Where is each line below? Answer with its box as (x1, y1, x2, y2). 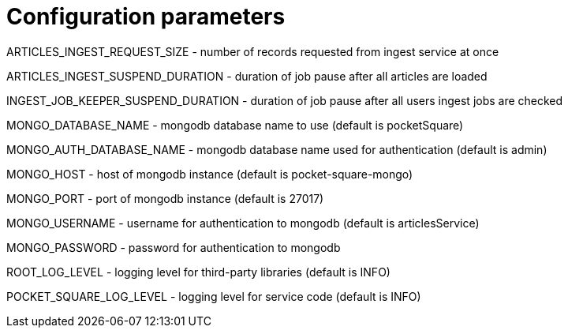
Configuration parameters (6, 3, 286, 30)
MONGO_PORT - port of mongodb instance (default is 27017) (6, 191, 324, 205)
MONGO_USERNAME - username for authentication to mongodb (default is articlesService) (6, 216, 480, 230)
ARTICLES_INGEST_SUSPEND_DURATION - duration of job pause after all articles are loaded (6, 69, 488, 83)
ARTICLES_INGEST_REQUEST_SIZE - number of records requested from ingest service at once (6, 44, 499, 58)
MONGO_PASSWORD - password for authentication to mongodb (6, 240, 341, 254)
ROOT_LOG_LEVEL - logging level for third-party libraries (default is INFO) (6, 265, 390, 279)
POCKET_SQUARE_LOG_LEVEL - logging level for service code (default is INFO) (6, 289, 421, 303)
